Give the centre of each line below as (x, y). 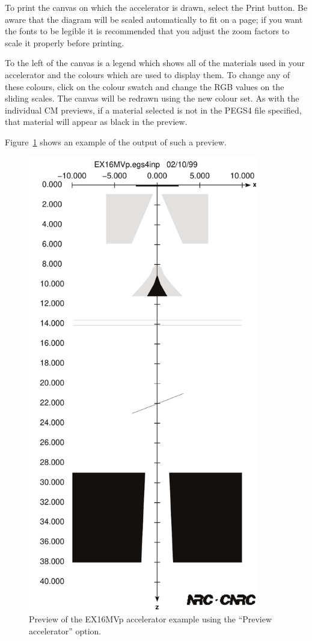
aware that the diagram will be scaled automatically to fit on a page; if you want (154, 19)
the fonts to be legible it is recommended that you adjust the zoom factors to (147, 31)
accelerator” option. (65, 630)
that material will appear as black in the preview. (96, 122)
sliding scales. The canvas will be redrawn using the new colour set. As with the (152, 98)
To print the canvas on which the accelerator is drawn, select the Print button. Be (156, 7)
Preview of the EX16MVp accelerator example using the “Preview (151, 619)
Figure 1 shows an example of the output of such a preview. (116, 141)
